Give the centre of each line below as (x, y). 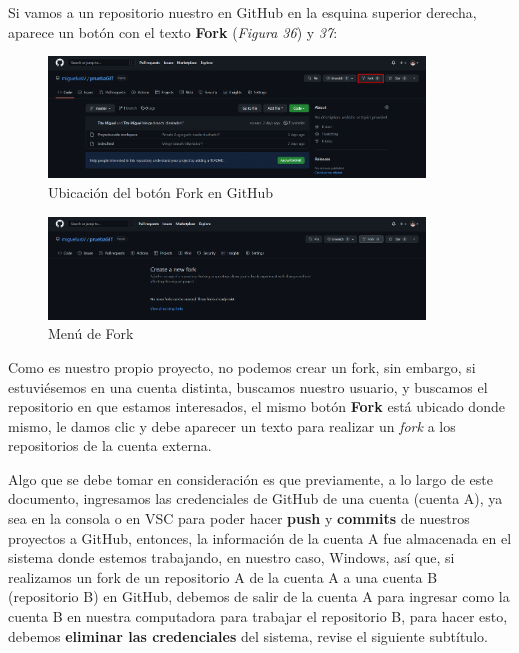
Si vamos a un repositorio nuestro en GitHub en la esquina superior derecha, (242, 12)
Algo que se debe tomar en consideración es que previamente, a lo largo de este (250, 478)
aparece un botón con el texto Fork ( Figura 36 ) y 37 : (173, 31)
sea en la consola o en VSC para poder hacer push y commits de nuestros (239, 518)
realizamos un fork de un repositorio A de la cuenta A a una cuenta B (223, 576)
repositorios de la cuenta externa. (110, 445)
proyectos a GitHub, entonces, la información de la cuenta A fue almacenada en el (260, 537)
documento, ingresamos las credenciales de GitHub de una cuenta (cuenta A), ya (255, 498)
